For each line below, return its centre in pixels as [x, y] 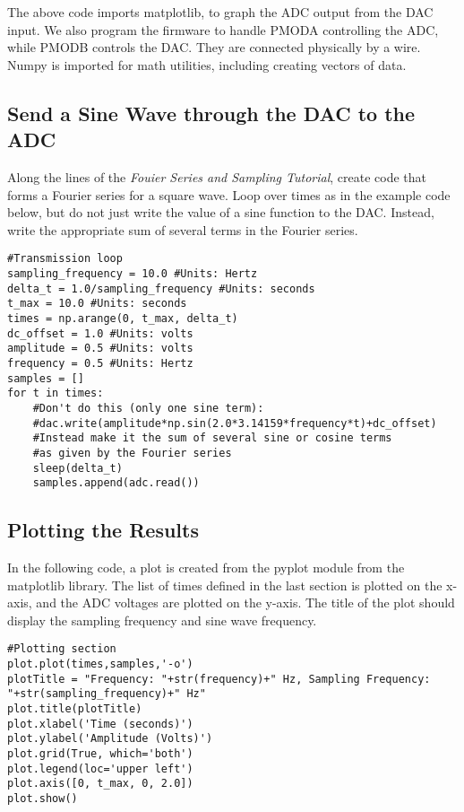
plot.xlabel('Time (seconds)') [100, 724]
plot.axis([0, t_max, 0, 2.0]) [100, 784]
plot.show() [43, 798]
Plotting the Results [103, 530]
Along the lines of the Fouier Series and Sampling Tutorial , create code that [217, 176]
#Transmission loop [65, 259]
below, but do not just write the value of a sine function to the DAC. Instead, [221, 212]
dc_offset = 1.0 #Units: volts [100, 333]
